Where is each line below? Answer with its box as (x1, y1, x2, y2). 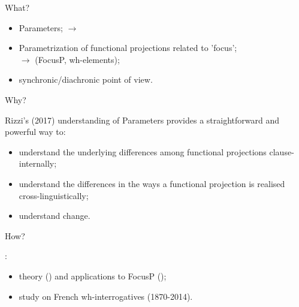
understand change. (19, 209, 90, 222)
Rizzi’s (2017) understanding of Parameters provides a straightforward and (5, 113, 280, 126)
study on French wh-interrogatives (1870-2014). (19, 290, 193, 302)
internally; (19, 157, 57, 170)
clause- (269, 145, 294, 158)
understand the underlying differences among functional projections (19, 145, 267, 158)
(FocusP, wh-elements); (35, 53, 120, 65)
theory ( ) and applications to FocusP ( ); (19, 269, 167, 282)
